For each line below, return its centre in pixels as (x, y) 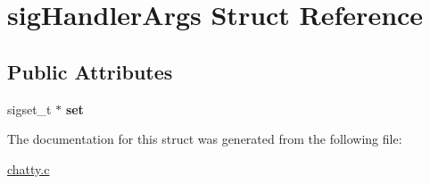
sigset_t (29, 109)
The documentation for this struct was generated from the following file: (205, 139)
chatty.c (29, 168)
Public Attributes (90, 71)
